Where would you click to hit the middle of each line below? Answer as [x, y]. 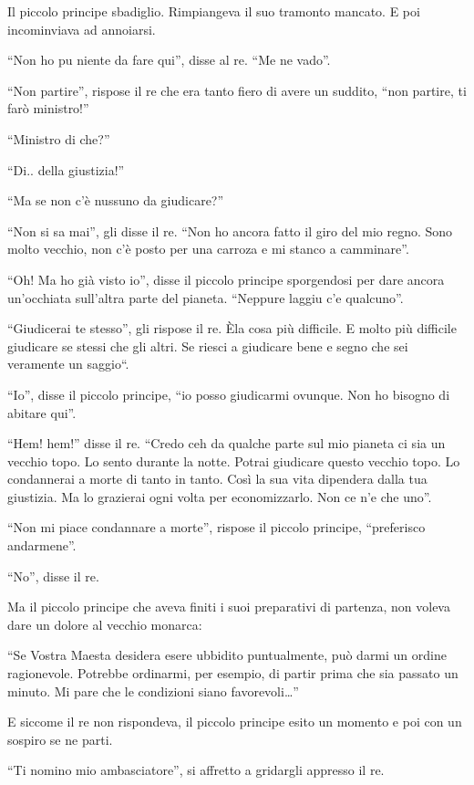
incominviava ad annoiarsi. [82, 29]
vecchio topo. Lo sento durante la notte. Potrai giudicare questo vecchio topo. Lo [234, 461]
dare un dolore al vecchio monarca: [105, 624]
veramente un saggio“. [68, 364]
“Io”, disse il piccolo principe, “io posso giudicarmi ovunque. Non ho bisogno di [229, 394]
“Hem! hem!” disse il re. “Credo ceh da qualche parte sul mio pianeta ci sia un [227, 443]
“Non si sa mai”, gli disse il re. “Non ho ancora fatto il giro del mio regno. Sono [230, 230]
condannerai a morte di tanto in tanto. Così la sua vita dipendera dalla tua [217, 479]
